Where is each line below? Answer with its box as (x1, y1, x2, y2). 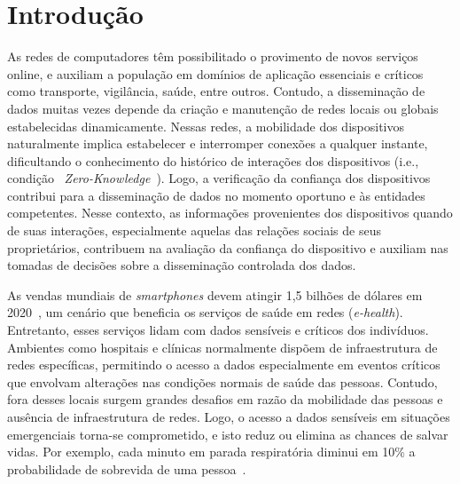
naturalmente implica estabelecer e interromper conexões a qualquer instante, (7, 134, 428, 153)
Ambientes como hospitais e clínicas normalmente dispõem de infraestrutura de (7, 337, 438, 356)
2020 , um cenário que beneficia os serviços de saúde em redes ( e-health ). (7, 303, 403, 321)
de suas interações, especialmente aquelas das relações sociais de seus (7, 221, 381, 240)
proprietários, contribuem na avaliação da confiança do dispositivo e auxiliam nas (7, 238, 448, 257)
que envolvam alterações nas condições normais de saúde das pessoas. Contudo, (7, 372, 438, 391)
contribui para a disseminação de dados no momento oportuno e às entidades (7, 186, 425, 204)
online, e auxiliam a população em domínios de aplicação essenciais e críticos (7, 64, 424, 83)
